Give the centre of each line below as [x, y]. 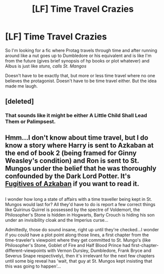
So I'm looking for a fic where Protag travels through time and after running [81, 50]
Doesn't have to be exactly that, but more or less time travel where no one [80, 75]
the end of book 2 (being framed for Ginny [71, 153]
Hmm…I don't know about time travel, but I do [77, 137]
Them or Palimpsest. [30, 122]
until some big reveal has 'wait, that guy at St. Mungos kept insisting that [79, 261]
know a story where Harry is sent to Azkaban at [79, 145]
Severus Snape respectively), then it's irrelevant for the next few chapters [80, 256]
